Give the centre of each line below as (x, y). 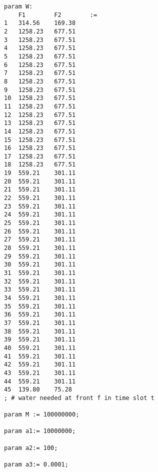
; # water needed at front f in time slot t (79, 398)
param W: (18, 6)
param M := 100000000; (42, 415)
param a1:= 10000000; (40, 431)
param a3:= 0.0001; (36, 465)
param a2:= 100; (31, 448)
